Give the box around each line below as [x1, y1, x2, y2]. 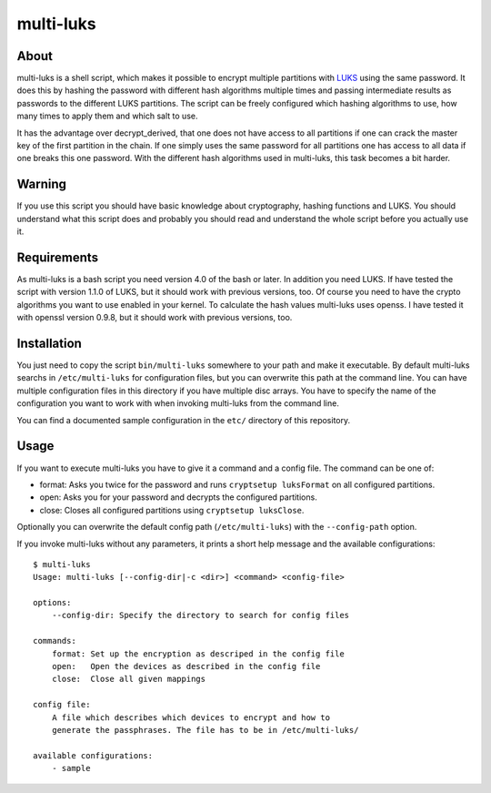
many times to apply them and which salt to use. [16, 110, 198, 122]
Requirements [16, 249, 99, 265]
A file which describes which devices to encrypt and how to [51, 712, 331, 723]
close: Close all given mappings [51, 674, 206, 685]
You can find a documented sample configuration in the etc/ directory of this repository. [16, 414, 351, 425]
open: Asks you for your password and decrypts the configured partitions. [39, 492, 317, 503]
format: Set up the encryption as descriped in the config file [51, 648, 345, 659]
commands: [33, 635, 76, 646]
